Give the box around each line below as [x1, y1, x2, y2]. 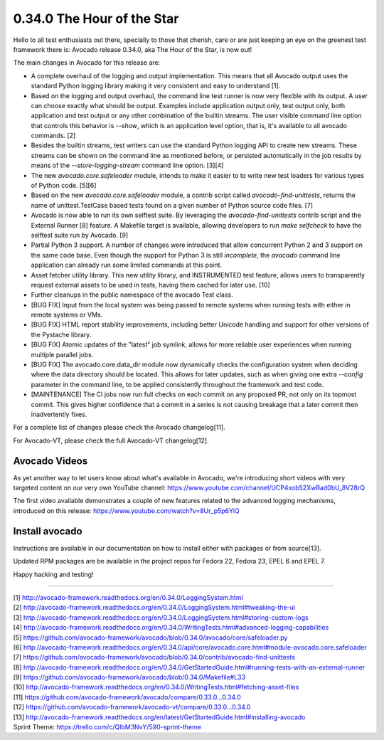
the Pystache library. [31, 330, 92, 339]
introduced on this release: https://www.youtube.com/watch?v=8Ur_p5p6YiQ [13, 506, 240, 515]
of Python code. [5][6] [31, 181, 97, 190]
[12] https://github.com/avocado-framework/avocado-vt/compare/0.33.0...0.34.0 [13, 703, 251, 712]
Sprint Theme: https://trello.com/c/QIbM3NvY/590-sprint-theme [13, 723, 202, 731]
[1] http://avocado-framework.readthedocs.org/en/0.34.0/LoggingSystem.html [13, 593, 243, 601]
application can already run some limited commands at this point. [31, 260, 223, 270]
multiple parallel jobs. [31, 350, 94, 359]
